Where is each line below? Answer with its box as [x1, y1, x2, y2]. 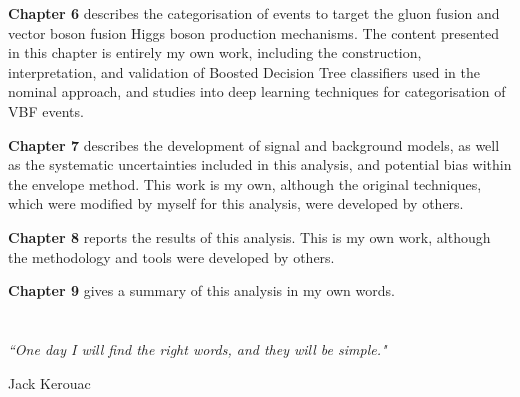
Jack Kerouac [8, 372, 91, 393]
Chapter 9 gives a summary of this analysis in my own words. [8, 280, 395, 301]
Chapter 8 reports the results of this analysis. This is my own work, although [8, 226, 491, 247]
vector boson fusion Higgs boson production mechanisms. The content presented [8, 22, 500, 43]
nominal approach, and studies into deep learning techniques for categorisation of [8, 81, 506, 102]
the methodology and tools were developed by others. [8, 246, 335, 267]
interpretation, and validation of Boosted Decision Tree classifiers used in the [8, 61, 480, 82]
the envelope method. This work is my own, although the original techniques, [8, 173, 482, 194]
